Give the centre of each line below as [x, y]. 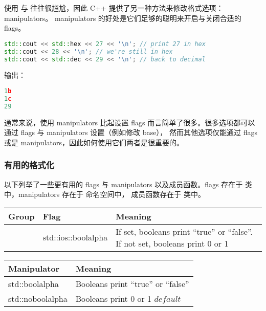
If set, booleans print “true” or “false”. [184, 231]
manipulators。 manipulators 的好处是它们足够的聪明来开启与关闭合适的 [123, 18]
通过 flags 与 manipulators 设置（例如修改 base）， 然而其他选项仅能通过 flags [131, 132]
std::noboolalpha [38, 298]
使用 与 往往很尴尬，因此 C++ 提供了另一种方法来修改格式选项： [114, 8]
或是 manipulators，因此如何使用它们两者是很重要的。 [94, 142]
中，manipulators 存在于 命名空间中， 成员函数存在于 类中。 [105, 194]
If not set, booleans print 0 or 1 [172, 243]
